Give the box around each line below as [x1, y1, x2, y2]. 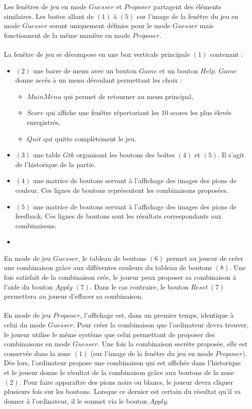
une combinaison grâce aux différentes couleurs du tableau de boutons [4, 262, 212, 273]
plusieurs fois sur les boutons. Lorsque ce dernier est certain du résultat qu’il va [4, 386, 241, 396]
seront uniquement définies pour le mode [49, 20, 170, 31]
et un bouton [159, 65, 198, 75]
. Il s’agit [218, 150, 245, 160]
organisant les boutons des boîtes [76, 150, 175, 160]
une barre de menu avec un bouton [33, 65, 137, 75]
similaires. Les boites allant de [4, 11, 94, 21]
